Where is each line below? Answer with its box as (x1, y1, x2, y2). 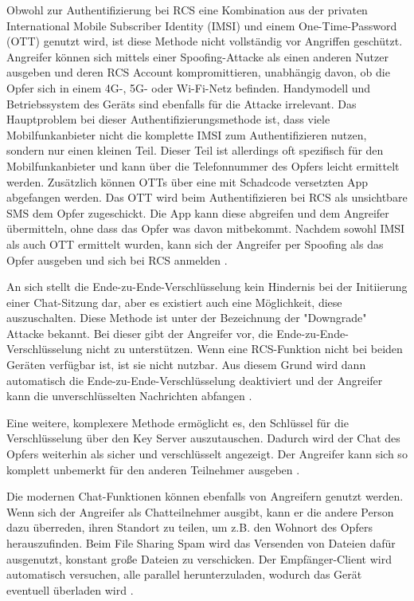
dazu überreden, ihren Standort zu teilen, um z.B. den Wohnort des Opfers (6, 519, 373, 536)
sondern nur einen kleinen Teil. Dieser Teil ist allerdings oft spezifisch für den (6, 142, 384, 159)
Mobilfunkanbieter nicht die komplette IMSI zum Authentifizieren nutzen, (6, 126, 367, 143)
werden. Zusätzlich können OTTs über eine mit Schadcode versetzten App (6, 173, 369, 190)
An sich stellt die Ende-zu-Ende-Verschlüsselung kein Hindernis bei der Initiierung (6, 278, 408, 295)
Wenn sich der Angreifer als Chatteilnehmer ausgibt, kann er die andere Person (6, 503, 394, 520)
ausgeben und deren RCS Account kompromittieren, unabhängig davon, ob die (6, 64, 390, 81)
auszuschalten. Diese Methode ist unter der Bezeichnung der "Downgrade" (6, 309, 367, 326)
